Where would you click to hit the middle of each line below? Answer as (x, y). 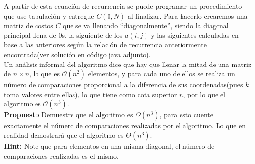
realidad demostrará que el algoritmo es (64, 135)
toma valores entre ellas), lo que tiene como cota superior (91, 94)
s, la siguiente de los (92, 35)
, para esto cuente (186, 115)
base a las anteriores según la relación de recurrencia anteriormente (105, 45)
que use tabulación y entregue (49, 16)
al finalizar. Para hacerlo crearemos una (187, 16)
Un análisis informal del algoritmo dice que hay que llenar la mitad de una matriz (128, 64)
